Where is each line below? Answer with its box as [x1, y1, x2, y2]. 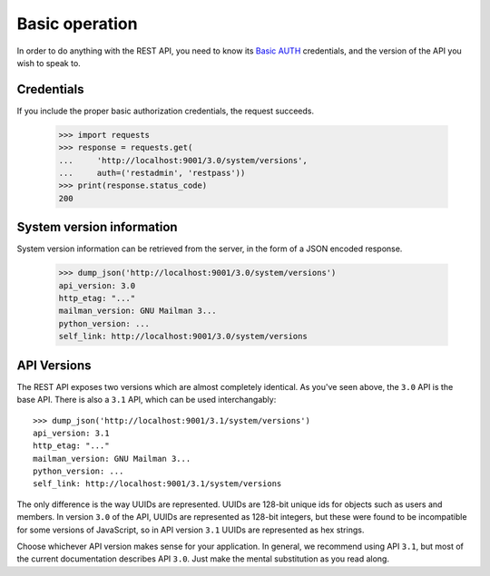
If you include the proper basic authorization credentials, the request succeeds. [16, 105, 315, 116]
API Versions [16, 357, 92, 373]
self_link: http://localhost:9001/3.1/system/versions [33, 479, 282, 489]
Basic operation [16, 14, 138, 34]
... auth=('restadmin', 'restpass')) [58, 168, 246, 178]
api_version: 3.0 [58, 280, 136, 290]
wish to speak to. [16, 57, 81, 68]
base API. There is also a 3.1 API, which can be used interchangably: [16, 395, 277, 405]
